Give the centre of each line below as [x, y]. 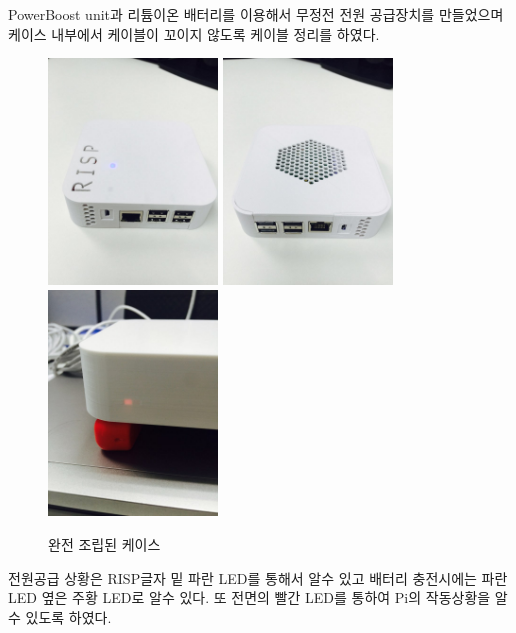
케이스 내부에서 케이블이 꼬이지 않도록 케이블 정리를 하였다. [194, 33]
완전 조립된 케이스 [104, 543]
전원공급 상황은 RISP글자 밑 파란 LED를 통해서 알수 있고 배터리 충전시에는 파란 [258, 577]
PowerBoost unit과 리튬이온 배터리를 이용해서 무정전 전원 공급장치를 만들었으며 [256, 14]
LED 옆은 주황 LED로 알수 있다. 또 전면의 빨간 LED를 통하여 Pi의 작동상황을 [249, 597]
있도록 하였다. [68, 616]
